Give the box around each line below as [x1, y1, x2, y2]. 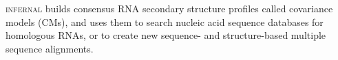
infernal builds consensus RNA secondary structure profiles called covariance [6, 1, 333, 15]
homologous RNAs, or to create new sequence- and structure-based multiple [6, 28, 326, 42]
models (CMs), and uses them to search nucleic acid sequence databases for [6, 14, 324, 29]
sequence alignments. [6, 41, 94, 55]
